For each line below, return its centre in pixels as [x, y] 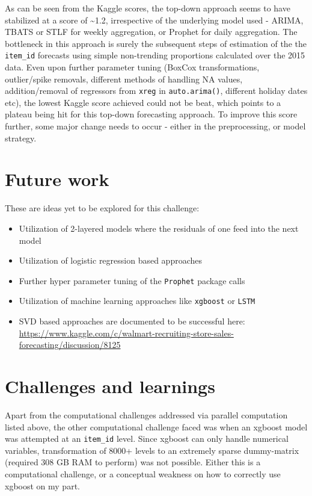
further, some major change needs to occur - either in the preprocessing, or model [155, 126]
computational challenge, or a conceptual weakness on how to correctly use [143, 474]
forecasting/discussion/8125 [70, 345]
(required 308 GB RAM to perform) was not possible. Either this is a [133, 462]
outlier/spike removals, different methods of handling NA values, [124, 79]
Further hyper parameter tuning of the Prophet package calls [132, 280]
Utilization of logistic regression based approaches [111, 260]
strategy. [21, 138]
